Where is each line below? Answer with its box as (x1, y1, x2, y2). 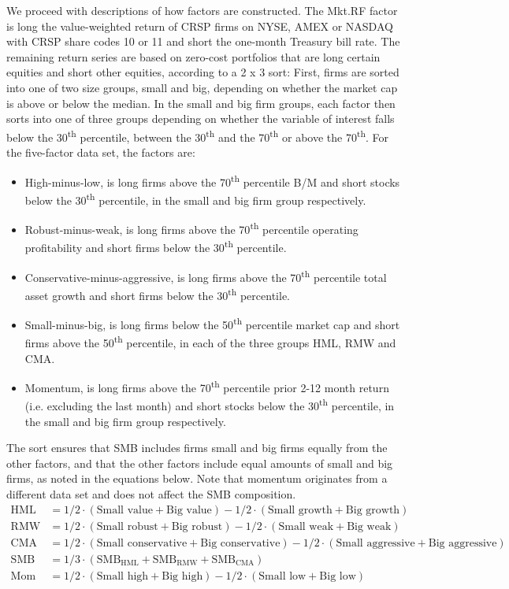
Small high (96, 570, 149, 582)
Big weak (347, 520, 392, 532)
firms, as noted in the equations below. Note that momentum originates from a (6, 470, 388, 487)
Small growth (267, 504, 333, 516)
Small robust (96, 520, 158, 532)
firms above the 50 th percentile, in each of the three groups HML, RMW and (24, 332, 396, 350)
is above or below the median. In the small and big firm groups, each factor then (6, 94, 396, 111)
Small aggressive (336, 537, 415, 549)
